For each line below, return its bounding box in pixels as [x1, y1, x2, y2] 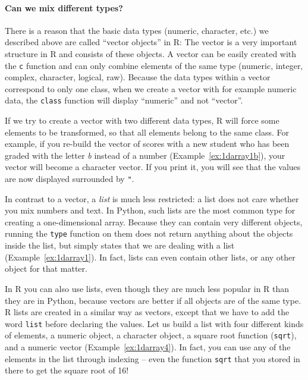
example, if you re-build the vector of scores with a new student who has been [5, 137, 290, 150]
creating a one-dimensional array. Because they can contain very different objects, [5, 215, 303, 228]
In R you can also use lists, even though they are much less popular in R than [5, 282, 290, 294]
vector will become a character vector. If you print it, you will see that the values [5, 161, 301, 173]
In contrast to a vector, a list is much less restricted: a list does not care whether [5, 192, 299, 205]
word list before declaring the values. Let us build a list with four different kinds [5, 317, 304, 329]
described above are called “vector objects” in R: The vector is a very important [5, 36, 297, 48]
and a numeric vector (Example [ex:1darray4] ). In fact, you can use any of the [5, 341, 291, 353]
